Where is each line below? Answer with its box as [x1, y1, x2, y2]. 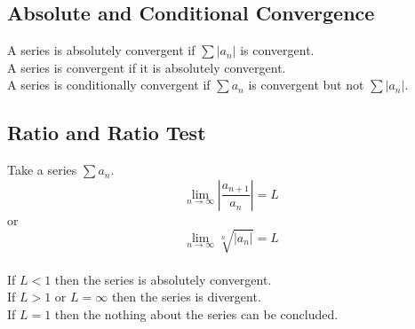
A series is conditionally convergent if [7, 75, 211, 94]
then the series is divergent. [111, 287, 261, 306]
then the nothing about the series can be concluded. [54, 304, 339, 323]
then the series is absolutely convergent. [54, 270, 272, 288]
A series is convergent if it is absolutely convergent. [7, 58, 286, 76]
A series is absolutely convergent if [7, 41, 196, 59]
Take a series [7, 161, 77, 179]
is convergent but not [248, 75, 364, 94]
